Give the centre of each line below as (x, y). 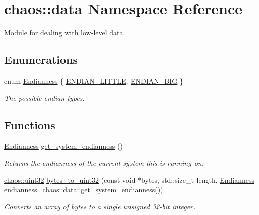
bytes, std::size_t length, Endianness (198, 180)
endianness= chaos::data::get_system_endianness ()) (84, 190)
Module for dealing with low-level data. (65, 32)
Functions (30, 125)
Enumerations (41, 60)
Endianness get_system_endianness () (63, 146)
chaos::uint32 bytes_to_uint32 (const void (70, 180)
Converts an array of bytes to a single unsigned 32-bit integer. (100, 206)
